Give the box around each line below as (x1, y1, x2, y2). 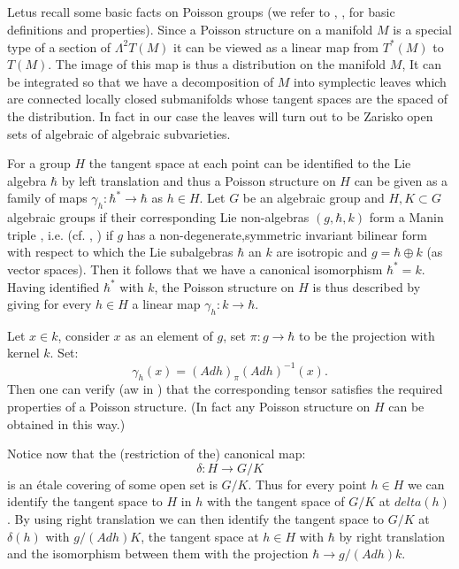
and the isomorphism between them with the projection (7, 544, 309, 563)
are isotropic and (276, 242, 368, 261)
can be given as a (354, 171, 448, 189)
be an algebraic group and (242, 188, 385, 207)
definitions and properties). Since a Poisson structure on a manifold (7, 19, 373, 38)
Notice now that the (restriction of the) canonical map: (7, 444, 306, 463)
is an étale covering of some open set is (7, 474, 218, 493)
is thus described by (312, 277, 421, 296)
